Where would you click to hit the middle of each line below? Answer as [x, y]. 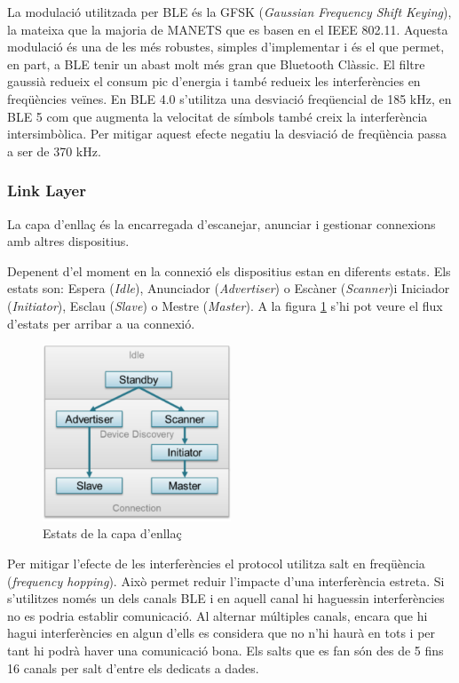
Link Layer [47, 191]
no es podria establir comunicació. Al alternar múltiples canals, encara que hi [218, 615]
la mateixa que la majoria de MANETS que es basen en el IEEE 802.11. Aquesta [228, 29]
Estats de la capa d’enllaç [112, 533]
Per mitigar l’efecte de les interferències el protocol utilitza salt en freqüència [216, 564]
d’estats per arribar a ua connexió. [101, 323]
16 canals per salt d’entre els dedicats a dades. [133, 667]
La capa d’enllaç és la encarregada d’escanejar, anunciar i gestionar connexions [222, 223]
